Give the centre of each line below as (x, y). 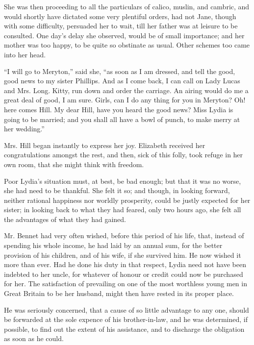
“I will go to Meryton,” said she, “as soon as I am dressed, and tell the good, (120, 71)
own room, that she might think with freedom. (74, 164)
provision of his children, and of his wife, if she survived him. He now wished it (123, 255)
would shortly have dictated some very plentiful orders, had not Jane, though (120, 16)
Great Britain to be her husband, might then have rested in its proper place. (119, 293)
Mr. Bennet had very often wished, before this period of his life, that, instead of (124, 235)
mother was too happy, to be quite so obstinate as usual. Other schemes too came (127, 45)
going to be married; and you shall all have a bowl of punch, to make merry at (122, 119)
